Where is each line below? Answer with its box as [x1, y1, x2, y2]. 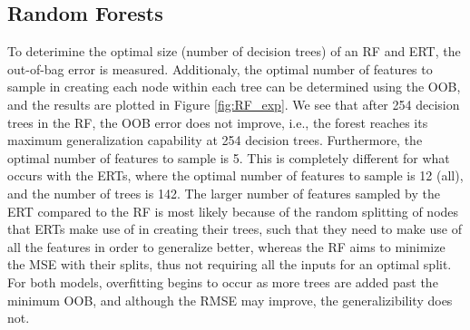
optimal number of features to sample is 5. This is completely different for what [7, 148, 450, 167]
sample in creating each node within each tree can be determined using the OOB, [7, 77, 461, 96]
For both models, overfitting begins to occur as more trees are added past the [7, 272, 438, 291]
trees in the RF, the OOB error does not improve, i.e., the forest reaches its [7, 112, 428, 131]
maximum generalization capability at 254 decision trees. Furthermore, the [7, 131, 423, 150]
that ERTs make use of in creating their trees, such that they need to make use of [7, 219, 462, 238]
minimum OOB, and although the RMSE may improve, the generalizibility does [7, 290, 453, 309]
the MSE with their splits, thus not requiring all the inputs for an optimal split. [7, 255, 452, 274]
